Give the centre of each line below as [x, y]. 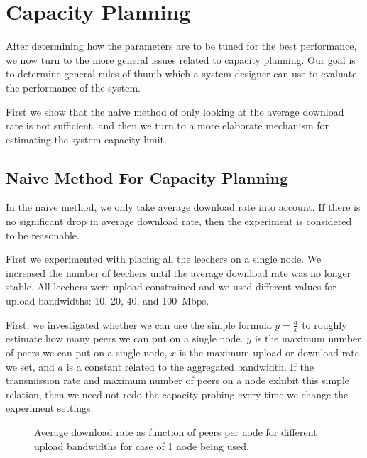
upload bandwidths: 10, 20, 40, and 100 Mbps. [108, 301]
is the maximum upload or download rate [269, 353]
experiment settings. [50, 408]
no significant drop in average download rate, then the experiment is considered [179, 221]
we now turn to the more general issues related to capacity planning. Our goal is [181, 59]
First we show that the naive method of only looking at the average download [175, 111]
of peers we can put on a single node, [87, 353]
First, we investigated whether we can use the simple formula [139, 324]
